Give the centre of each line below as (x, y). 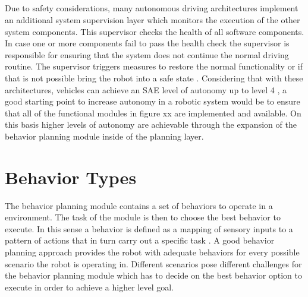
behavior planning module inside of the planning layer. (104, 136)
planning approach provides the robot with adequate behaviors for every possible (152, 252)
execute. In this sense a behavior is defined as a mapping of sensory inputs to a (149, 228)
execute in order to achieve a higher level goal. (89, 287)
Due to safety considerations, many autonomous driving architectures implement (152, 8)
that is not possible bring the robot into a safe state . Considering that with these (154, 78)
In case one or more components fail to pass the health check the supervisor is (147, 43)
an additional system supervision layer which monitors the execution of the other (153, 19)
